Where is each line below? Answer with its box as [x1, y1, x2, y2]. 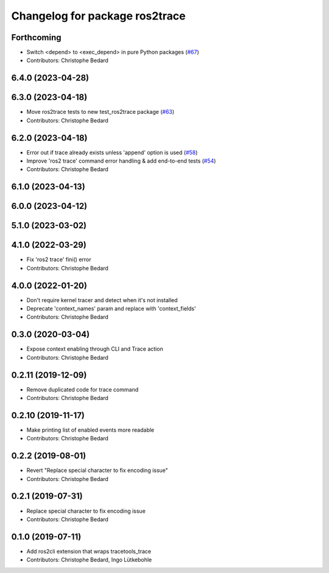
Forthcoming [11, 32, 62, 43]
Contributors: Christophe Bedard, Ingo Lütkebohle [26, 556, 152, 563]
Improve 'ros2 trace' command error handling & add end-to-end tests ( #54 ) [26, 157, 216, 164]
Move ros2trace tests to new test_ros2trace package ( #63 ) [26, 108, 175, 116]
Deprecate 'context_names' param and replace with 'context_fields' [26, 305, 196, 312]
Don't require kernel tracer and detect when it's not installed [26, 296, 178, 304]
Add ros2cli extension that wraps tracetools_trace [26, 547, 152, 555]
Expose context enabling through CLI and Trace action [26, 345, 164, 353]
